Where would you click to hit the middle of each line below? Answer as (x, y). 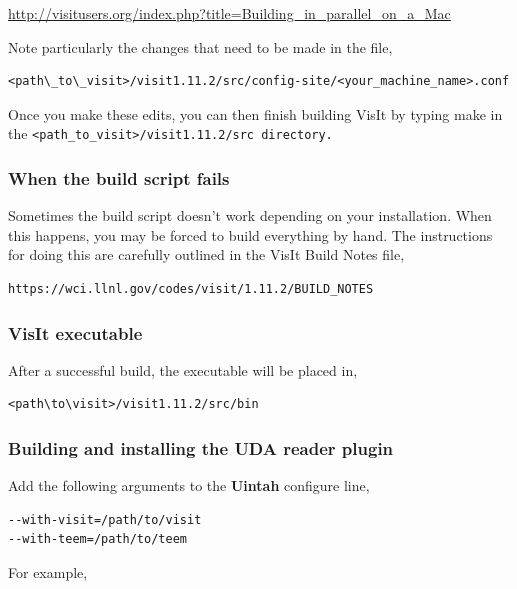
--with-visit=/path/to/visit (105, 519)
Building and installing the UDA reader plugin (201, 447)
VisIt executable (75, 332)
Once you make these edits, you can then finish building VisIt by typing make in (255, 113)
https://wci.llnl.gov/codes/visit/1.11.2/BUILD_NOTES (191, 289)
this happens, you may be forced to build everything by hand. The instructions (250, 234)
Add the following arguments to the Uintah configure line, (189, 485)
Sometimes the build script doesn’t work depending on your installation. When (250, 215)
